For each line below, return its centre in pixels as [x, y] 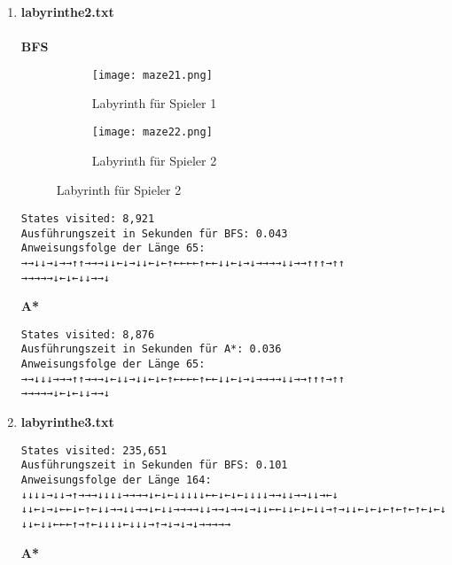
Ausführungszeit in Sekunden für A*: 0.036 [151, 349]
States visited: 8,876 [88, 334]
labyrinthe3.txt [67, 422]
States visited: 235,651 [94, 450]
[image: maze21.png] [152, 75]
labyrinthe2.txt [67, 12]
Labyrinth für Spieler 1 [154, 103]
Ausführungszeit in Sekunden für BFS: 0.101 [154, 465]
